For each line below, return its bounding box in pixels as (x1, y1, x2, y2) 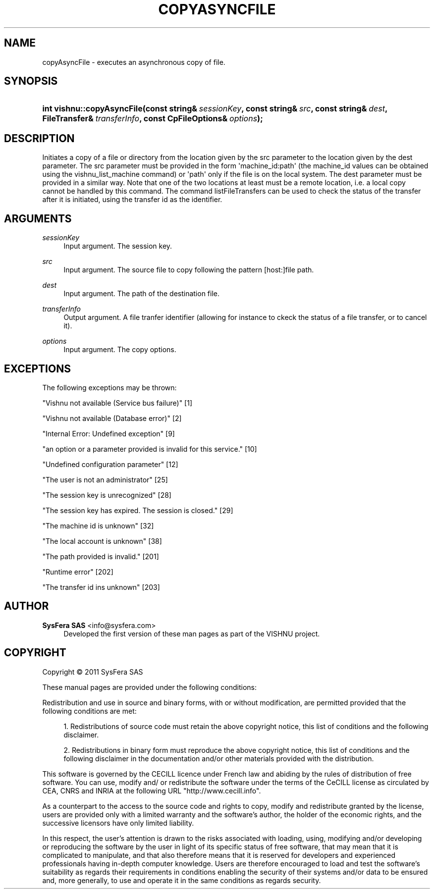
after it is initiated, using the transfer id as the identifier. (42, 195, 222, 204)
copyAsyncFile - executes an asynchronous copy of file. (42, 57, 225, 66)
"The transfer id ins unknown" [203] (42, 582, 160, 591)
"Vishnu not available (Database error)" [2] (42, 414, 182, 422)
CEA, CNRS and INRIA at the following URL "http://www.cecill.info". (42, 786, 261, 795)
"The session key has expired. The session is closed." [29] (42, 506, 233, 515)
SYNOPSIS (4, 75, 58, 88)
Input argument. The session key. (63, 242, 172, 251)
